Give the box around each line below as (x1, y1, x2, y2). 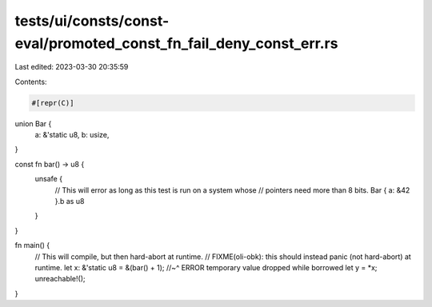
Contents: (14, 77, 47, 86)
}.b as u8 (54, 197, 85, 206)
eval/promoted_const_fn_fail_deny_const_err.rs (14, 34, 338, 52)
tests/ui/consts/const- (14, 12, 170, 30)
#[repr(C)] (31, 98, 74, 107)
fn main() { (14, 241, 50, 250)
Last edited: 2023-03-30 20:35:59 (14, 62, 129, 72)
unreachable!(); (34, 274, 86, 284)
